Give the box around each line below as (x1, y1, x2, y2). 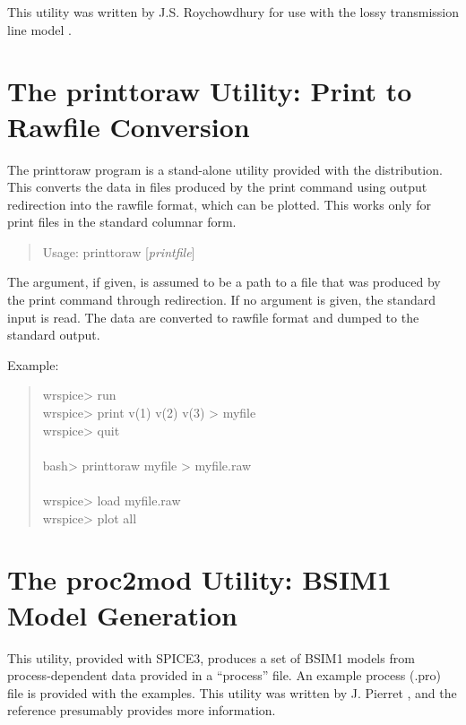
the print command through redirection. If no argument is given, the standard (7, 290, 436, 309)
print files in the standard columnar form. (7, 212, 237, 231)
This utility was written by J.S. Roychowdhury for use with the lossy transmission (7, 3, 459, 21)
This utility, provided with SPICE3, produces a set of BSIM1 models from (7, 648, 415, 667)
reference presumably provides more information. (7, 701, 276, 720)
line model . (7, 20, 72, 39)
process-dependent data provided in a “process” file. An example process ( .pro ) (7, 666, 442, 685)
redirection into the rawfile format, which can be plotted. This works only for (7, 194, 431, 213)
